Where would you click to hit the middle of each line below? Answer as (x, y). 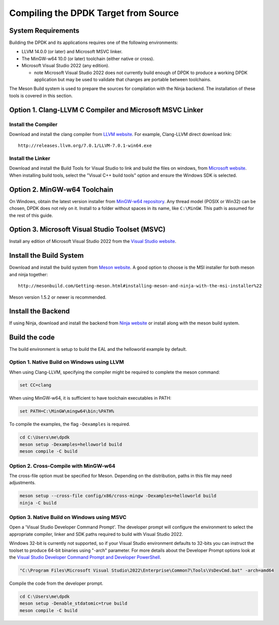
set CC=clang (36, 385)
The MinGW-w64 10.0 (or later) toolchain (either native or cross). (88, 58)
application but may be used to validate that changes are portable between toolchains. (123, 80)
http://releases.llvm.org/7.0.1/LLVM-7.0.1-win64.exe (85, 146)
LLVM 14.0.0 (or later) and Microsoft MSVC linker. (72, 52)
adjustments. (22, 483)
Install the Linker (30, 158)
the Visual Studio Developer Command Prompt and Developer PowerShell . (85, 557)
